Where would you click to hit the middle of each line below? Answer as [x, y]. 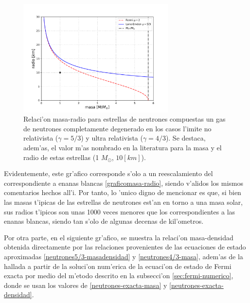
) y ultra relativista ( [112, 138]
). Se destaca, [186, 138]
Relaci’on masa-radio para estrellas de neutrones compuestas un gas [125, 119]
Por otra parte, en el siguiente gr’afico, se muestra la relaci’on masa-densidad [119, 237]
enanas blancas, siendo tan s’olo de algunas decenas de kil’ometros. [104, 221]
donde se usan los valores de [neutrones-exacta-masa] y [86, 285]
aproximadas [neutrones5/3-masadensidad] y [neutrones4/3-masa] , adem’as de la [124, 256]
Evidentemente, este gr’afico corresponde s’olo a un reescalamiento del [108, 173]
